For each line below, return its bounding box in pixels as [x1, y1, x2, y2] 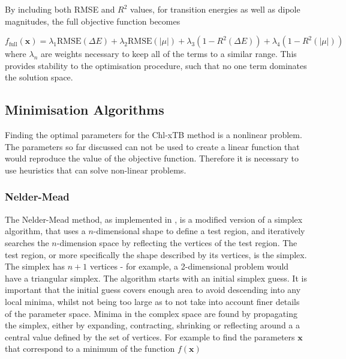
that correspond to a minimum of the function [5, 342, 175, 355]
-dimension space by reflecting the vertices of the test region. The [56, 236, 297, 249]
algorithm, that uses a [5, 225, 86, 237]
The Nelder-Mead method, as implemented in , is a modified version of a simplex [5, 213, 303, 225]
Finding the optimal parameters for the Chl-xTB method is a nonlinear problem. [5, 128, 302, 141]
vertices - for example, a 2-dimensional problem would [89, 260, 289, 273]
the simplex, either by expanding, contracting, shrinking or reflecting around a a [5, 319, 300, 331]
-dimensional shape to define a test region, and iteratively [93, 225, 305, 237]
